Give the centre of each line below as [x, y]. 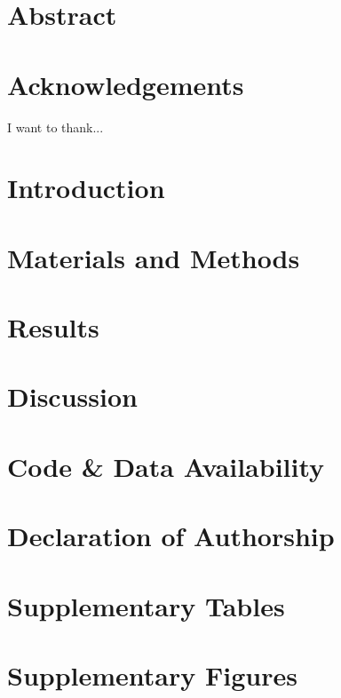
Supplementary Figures [152, 674]
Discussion [72, 397]
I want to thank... [56, 127]
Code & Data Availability [166, 466]
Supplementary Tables [146, 605]
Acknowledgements [126, 84]
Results [53, 327]
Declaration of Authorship [171, 536]
